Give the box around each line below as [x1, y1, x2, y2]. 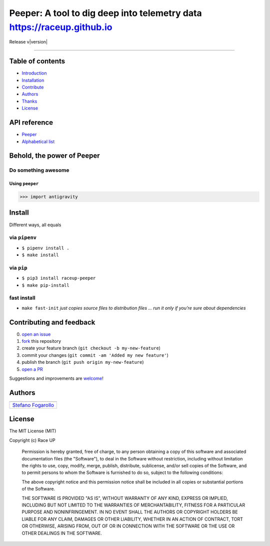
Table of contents [9, 57, 65, 66]
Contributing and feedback [9, 318, 95, 326]
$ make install [21, 252, 59, 258]
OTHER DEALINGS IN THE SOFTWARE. [21, 530, 102, 536]
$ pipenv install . [21, 245, 69, 251]
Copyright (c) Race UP [9, 437, 56, 443]
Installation [21, 77, 44, 83]
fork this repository [21, 338, 61, 344]
